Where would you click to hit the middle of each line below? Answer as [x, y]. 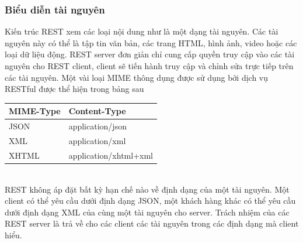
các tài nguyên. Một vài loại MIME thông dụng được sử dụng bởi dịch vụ [137, 77]
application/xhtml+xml [111, 155]
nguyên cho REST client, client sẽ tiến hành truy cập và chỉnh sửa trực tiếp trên [149, 66]
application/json [97, 126]
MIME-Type [35, 111]
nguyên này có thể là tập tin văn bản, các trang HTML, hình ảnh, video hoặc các [151, 42]
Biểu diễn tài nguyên [55, 9]
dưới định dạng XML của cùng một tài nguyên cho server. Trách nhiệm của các [147, 212]
